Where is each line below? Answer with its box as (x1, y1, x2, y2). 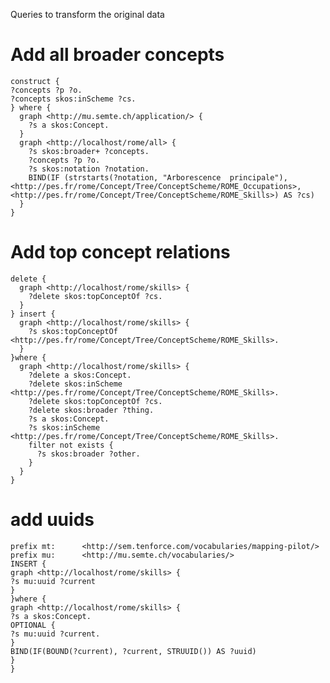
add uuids (10, 509, 95, 531)
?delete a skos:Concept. (28, 370, 132, 380)
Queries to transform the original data (10, 9, 165, 20)
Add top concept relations (10, 241, 231, 264)
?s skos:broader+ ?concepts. (28, 146, 150, 156)
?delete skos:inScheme (28, 379, 123, 389)
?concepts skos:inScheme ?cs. (10, 94, 137, 104)
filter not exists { (28, 440, 114, 450)
